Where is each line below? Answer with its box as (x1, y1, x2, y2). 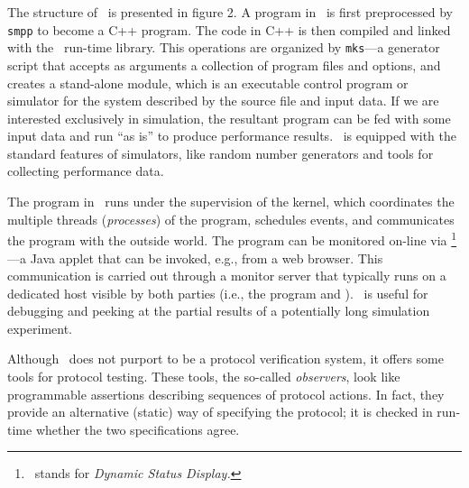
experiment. (7, 318, 72, 337)
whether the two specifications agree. (35, 419, 240, 438)
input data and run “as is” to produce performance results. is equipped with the (7, 126, 457, 145)
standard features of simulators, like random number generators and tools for (7, 143, 434, 162)
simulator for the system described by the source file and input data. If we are (7, 91, 439, 110)
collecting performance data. (7, 161, 164, 180)
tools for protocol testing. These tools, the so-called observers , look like (7, 367, 400, 386)
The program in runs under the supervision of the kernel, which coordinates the (7, 192, 455, 211)
